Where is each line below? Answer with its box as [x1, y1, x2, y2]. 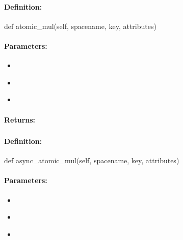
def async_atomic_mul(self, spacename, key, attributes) [4, 155, 179, 166]
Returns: [4, 114, 36, 125]
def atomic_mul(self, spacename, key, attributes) [4, 20, 156, 31]
